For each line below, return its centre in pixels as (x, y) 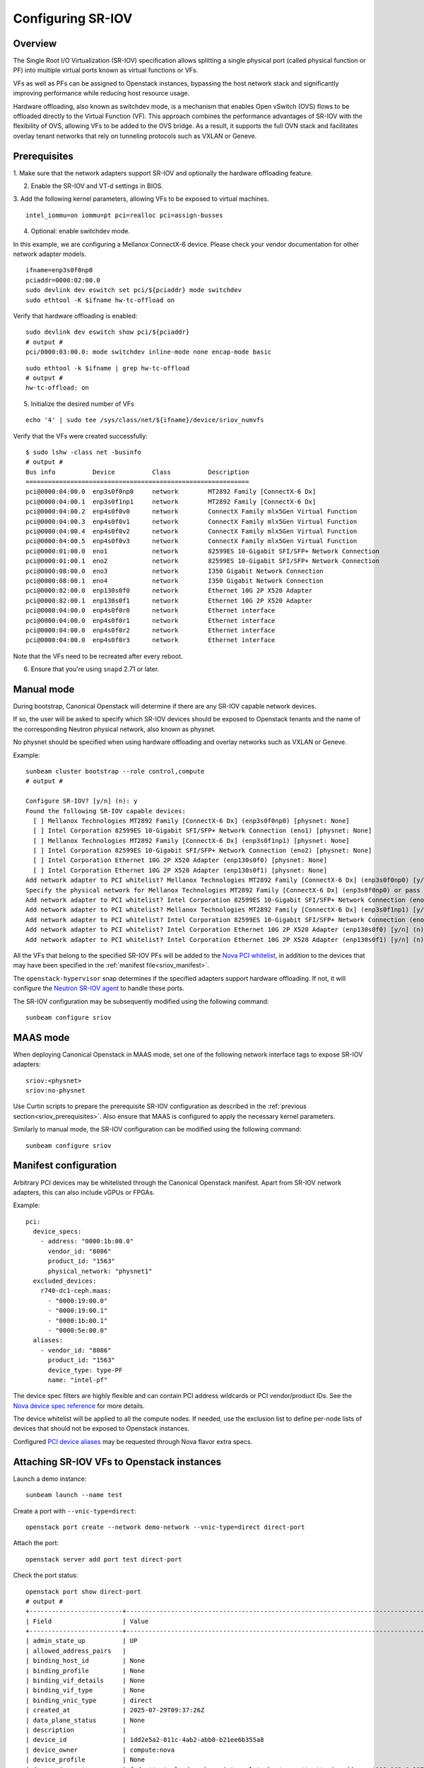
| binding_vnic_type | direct (89, 1700)
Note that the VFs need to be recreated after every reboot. (98, 656)
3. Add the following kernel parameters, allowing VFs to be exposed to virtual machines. (141, 199)
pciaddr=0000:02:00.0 (63, 280)
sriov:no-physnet (55, 1091)
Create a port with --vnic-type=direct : (75, 1511)
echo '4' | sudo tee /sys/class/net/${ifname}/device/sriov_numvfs (145, 420)
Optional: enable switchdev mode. (81, 231)
